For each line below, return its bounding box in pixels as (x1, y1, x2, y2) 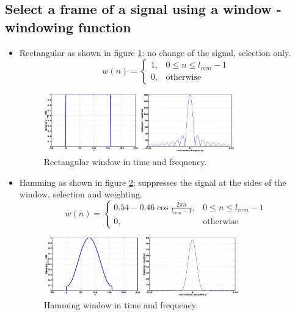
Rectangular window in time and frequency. (43, 155, 207, 168)
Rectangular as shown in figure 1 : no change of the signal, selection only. (19, 46, 291, 58)
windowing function (5, 17, 131, 36)
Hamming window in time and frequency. (43, 299, 198, 311)
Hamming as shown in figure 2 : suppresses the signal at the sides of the (19, 175, 286, 188)
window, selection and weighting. (19, 188, 142, 200)
